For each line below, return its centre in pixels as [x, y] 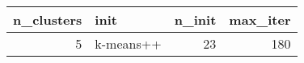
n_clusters [48, 20]
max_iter [260, 20]
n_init [195, 20]
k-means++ [128, 43]
